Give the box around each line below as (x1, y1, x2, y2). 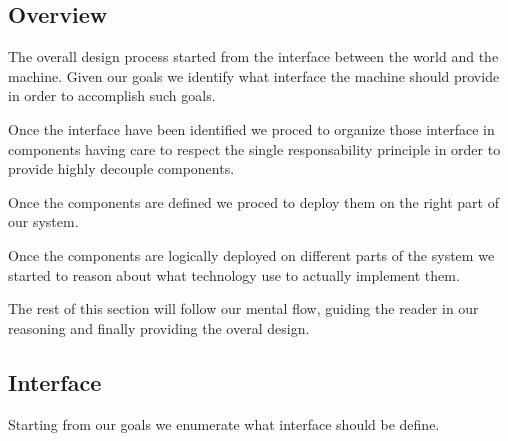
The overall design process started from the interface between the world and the (8, 46, 499, 67)
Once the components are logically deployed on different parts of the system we (8, 244, 495, 265)
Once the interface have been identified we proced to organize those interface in (8, 118, 495, 139)
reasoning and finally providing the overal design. (8, 317, 310, 338)
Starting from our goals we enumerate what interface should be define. (8, 413, 440, 434)
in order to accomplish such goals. (8, 85, 216, 106)
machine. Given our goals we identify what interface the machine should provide (8, 65, 500, 86)
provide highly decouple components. (8, 158, 235, 179)
